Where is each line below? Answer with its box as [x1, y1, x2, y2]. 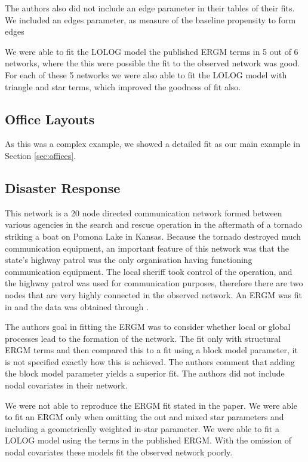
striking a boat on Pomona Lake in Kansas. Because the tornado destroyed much [5, 230, 301, 242]
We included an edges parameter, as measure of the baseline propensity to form [5, 13, 296, 26]
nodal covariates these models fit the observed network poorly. [5, 446, 233, 458]
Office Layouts [5, 109, 95, 128]
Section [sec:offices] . [5, 149, 76, 161]
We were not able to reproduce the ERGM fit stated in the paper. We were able [5, 399, 297, 411]
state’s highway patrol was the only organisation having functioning [5, 253, 252, 266]
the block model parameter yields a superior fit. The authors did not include [5, 367, 285, 380]
